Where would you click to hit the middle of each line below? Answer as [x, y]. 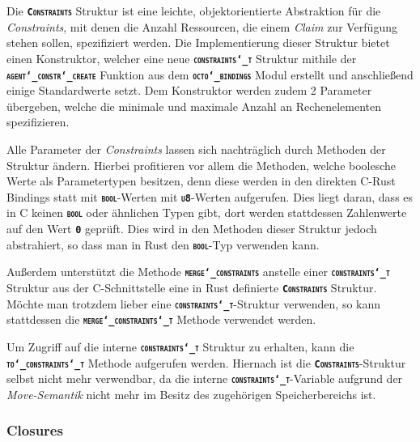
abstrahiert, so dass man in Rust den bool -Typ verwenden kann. [163, 244]
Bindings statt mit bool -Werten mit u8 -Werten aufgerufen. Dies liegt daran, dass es [210, 196]
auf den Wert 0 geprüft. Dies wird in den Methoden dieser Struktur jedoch [192, 229]
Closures [35, 430]
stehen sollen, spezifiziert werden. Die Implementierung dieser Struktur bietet [198, 42]
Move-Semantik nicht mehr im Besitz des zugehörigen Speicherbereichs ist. [191, 394]
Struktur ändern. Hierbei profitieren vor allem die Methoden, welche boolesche [202, 165]
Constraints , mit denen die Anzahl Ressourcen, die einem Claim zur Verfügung [202, 26]
